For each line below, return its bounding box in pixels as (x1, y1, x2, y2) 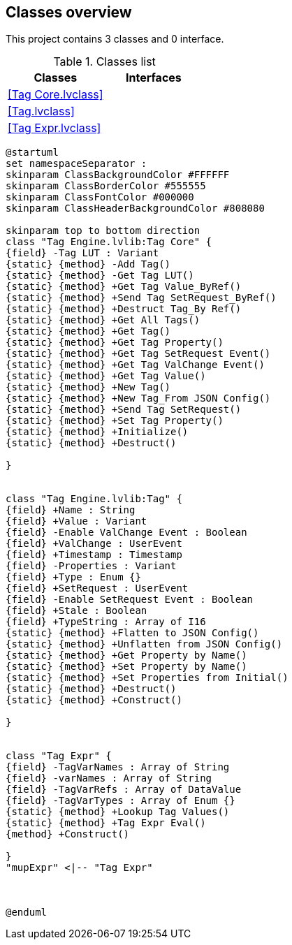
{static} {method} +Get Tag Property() (6, 337, 224, 349)
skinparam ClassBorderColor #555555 (6, 180, 206, 192)
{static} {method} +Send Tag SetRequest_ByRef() (6, 292, 277, 304)
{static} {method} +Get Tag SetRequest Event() (6, 348, 271, 360)
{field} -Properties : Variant (6, 560, 177, 572)
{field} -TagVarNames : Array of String (6, 761, 230, 773)
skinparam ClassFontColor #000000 (6, 191, 194, 203)
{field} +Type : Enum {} (6, 571, 141, 583)
